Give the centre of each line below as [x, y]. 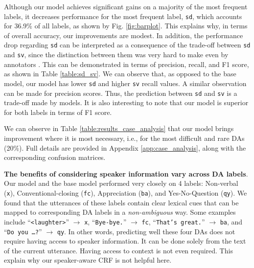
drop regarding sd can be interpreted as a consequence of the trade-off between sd [127, 45]
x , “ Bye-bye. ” [105, 221]
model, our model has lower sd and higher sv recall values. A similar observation [125, 83]
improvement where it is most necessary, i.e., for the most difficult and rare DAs [124, 138]
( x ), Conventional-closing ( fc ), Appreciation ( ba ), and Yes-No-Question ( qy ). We [126, 193]
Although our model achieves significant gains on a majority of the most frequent [126, 6]
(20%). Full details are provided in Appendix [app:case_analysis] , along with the [125, 147]
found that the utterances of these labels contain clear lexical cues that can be [121, 202]
